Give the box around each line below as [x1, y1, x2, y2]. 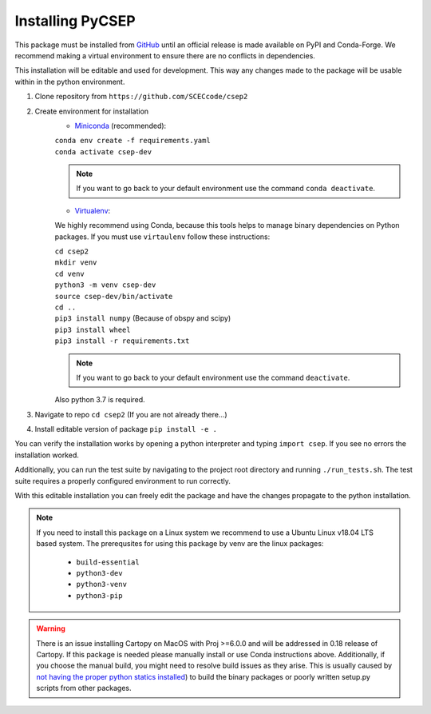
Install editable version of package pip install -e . [34, 425, 217, 434]
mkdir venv [54, 258, 97, 267]
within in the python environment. [14, 77, 125, 86]
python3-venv [76, 580, 128, 589]
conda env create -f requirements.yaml [54, 136, 211, 146]
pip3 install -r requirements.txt [54, 337, 190, 345]
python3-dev [76, 568, 123, 577]
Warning [36, 624, 65, 633]
